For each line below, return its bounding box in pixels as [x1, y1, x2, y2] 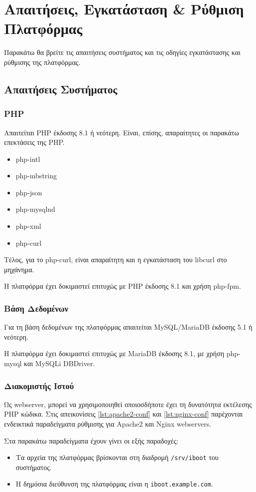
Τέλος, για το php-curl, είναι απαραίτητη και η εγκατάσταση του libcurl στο [4, 254, 227, 265]
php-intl [15, 153, 40, 164]
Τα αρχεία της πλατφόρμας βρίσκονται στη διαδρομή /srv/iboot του [15, 452, 219, 463]
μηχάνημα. [4, 264, 34, 274]
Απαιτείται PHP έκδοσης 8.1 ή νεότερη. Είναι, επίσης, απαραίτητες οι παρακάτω [4, 127, 239, 137]
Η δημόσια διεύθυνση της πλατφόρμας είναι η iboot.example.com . [15, 479, 213, 489]
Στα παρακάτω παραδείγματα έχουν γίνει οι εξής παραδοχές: [4, 435, 179, 446]
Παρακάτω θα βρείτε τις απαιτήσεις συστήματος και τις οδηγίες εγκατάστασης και [4, 47, 241, 57]
